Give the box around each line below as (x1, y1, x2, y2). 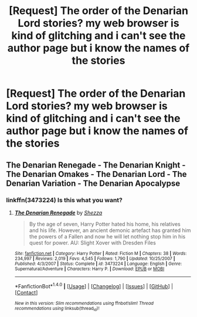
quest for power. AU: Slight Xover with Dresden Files (29, 239, 157, 246)
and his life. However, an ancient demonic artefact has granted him (29, 227, 192, 234)
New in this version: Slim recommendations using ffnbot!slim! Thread (14, 300, 154, 306)
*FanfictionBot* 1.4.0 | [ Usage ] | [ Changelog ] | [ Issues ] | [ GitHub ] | (14, 281, 174, 289)
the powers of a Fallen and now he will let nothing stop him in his (29, 233, 186, 240)
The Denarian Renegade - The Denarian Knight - (6, 160, 186, 170)
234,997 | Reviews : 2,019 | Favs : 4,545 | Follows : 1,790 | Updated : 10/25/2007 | (14, 255, 175, 261)
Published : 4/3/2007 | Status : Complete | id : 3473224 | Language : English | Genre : (14, 261, 182, 267)
